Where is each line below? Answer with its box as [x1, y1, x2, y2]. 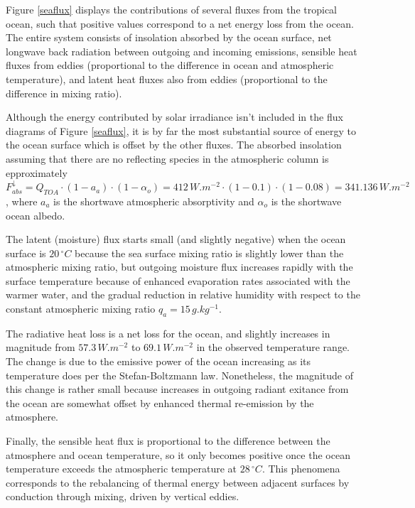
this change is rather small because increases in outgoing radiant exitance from [6, 382, 349, 396]
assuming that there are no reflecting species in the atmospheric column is [6, 151, 329, 166]
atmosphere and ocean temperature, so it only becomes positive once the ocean [6, 447, 350, 462]
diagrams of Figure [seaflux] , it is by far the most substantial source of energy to [6, 123, 356, 138]
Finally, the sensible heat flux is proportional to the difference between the [6, 433, 330, 448]
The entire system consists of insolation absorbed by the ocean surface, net [6, 30, 332, 45]
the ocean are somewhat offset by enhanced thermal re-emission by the [6, 395, 314, 410]
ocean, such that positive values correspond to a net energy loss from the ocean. [6, 16, 354, 31]
